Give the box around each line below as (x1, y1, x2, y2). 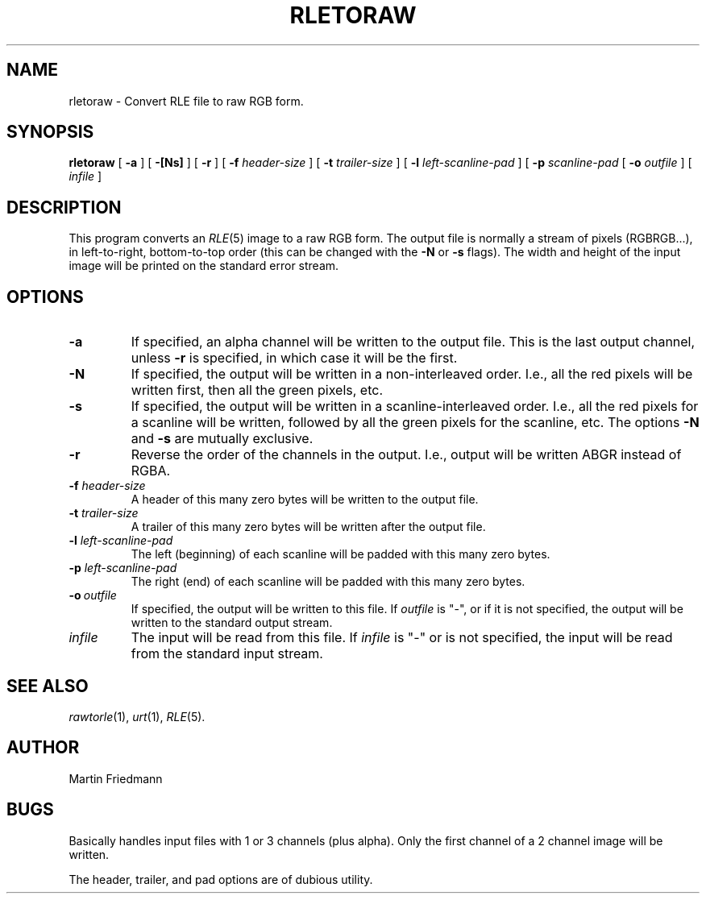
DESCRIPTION (6, 197, 122, 218)
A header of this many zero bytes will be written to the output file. (131, 492, 479, 507)
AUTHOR (6, 737, 80, 758)
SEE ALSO (6, 675, 89, 696)
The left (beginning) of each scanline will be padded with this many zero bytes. (131, 547, 550, 562)
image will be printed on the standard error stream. (69, 259, 339, 273)
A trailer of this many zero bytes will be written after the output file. (131, 520, 486, 534)
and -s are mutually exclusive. (131, 430, 314, 447)
